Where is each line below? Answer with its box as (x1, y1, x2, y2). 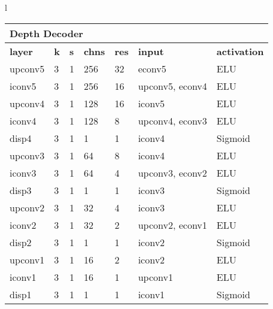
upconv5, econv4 (138, 78, 207, 93)
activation (216, 44, 264, 58)
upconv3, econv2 (138, 165, 207, 180)
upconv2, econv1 (138, 217, 207, 232)
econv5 (138, 61, 166, 75)
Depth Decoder (10, 26, 83, 40)
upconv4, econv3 (138, 113, 207, 128)
